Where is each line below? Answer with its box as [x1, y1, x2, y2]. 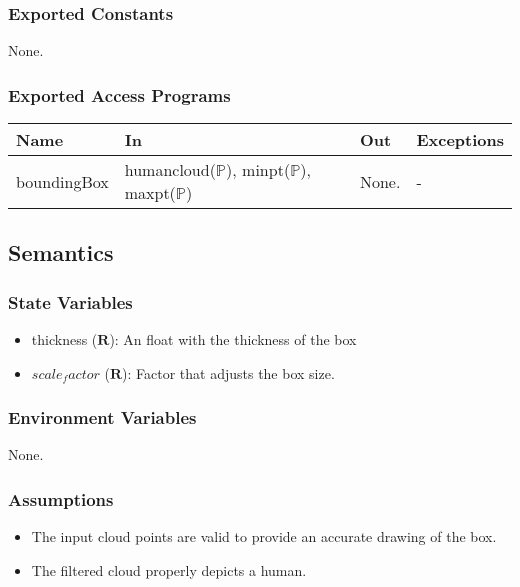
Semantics [8, 237, 114, 268]
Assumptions [8, 486, 114, 511]
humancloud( [124, 158, 216, 182]
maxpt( [124, 181, 176, 205]
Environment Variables [8, 405, 197, 430]
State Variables [8, 289, 133, 314]
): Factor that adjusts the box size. [122, 362, 335, 383]
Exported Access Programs [8, 82, 231, 107]
